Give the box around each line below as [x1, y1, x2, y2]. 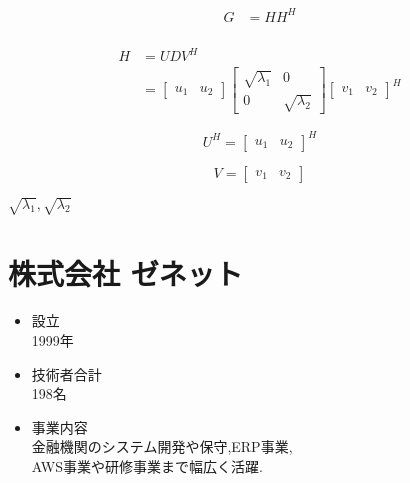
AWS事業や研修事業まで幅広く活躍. [31, 456, 263, 477]
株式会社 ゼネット [8, 252, 243, 293]
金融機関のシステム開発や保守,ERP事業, [31, 436, 293, 457]
